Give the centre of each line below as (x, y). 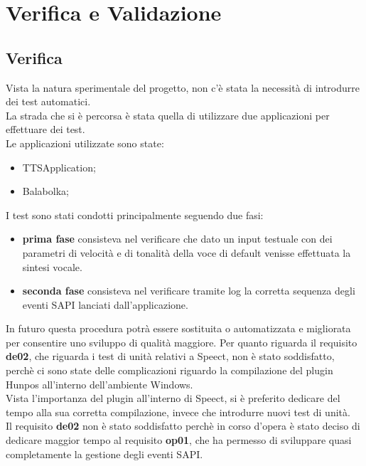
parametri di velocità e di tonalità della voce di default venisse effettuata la (187, 252)
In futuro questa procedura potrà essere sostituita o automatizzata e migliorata (178, 328)
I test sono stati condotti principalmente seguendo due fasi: (135, 215)
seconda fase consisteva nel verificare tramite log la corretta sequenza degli (189, 291)
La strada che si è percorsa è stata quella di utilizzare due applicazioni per (168, 115)
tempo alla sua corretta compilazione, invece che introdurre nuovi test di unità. (178, 412)
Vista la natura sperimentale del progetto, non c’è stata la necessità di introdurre (183, 87)
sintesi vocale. (52, 266)
